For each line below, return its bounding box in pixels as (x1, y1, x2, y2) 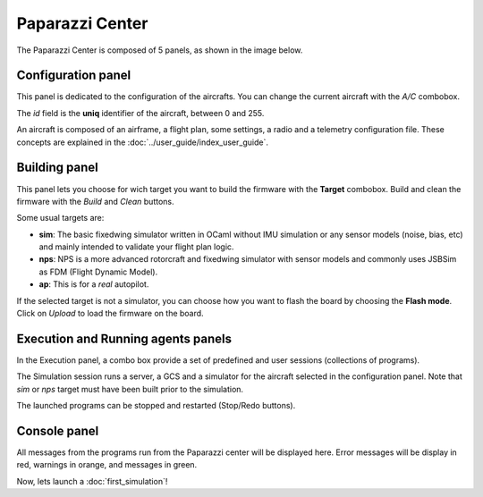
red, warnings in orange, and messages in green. (16, 459, 198, 470)
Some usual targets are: (16, 213, 105, 223)
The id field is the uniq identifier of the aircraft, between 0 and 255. (16, 107, 265, 118)
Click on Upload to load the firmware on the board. (16, 308, 205, 319)
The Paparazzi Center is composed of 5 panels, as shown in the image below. (16, 45, 303, 55)
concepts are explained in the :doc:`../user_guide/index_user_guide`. (16, 137, 268, 147)
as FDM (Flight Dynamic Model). (38, 266, 158, 277)
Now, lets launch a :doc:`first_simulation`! (16, 476, 168, 486)
